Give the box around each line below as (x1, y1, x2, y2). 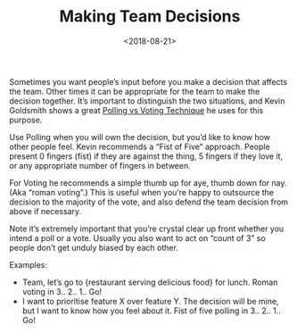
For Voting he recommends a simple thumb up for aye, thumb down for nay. (9, 177, 287, 188)
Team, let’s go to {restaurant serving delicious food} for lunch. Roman (21, 277, 278, 287)
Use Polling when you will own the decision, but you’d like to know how (9, 131, 270, 142)
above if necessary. (9, 205, 82, 216)
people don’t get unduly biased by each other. (9, 242, 178, 253)
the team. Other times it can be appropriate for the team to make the (9, 86, 260, 96)
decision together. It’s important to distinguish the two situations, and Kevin (9, 96, 285, 106)
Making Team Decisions (59, 6, 241, 27)
